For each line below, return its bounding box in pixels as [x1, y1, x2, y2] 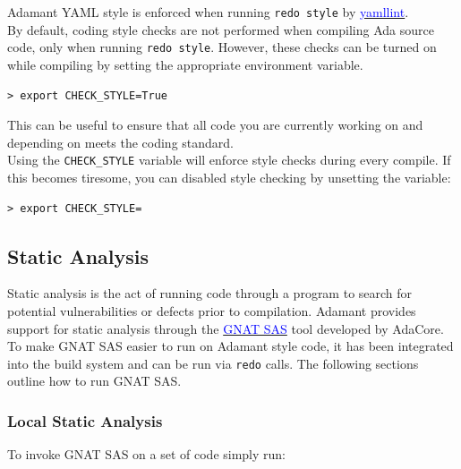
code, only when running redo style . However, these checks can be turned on [7, 38, 437, 56]
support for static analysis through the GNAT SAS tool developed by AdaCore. [7, 319, 444, 337]
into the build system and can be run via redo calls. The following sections [7, 354, 419, 372]
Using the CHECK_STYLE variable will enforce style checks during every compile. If [7, 150, 451, 169]
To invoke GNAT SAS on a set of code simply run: [7, 445, 286, 464]
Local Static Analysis [7, 409, 163, 431]
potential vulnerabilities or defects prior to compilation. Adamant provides [7, 301, 416, 320]
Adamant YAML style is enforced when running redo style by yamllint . [7, 3, 409, 21]
